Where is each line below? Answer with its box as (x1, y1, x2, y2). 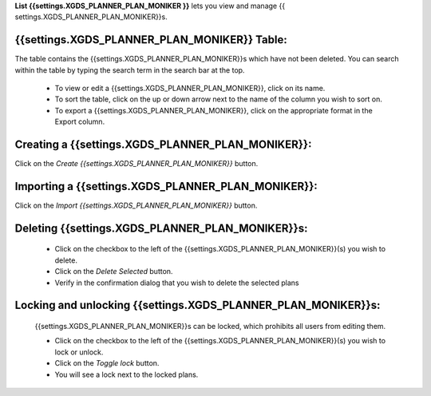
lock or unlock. (54, 347, 104, 357)
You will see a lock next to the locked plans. (54, 370, 199, 379)
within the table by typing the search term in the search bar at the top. (14, 65, 245, 75)
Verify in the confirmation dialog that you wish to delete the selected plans (54, 278, 299, 287)
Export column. (54, 117, 105, 127)
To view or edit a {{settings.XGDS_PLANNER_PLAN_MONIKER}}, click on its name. (54, 84, 326, 93)
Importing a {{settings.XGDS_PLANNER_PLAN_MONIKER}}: (14, 180, 318, 193)
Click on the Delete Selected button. (54, 267, 173, 276)
